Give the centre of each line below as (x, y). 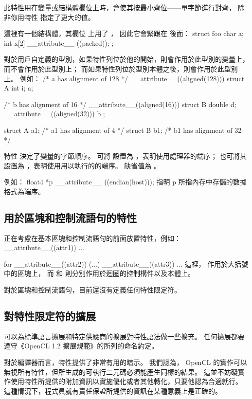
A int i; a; (18, 88)
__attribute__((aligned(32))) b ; (54, 114)
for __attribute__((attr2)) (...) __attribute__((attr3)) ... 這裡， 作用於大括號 (126, 263)
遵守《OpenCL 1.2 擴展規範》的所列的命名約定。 (81, 346)
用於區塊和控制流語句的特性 (70, 217)
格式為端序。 (24, 191)
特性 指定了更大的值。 (59, 17)
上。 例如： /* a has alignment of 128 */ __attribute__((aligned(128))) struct (124, 78)
